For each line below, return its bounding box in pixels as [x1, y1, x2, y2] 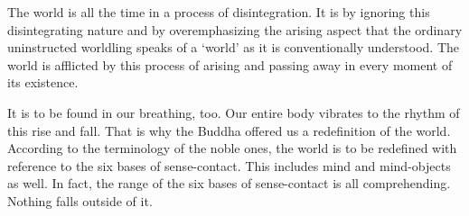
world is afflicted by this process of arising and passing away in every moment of [7, 55, 453, 74]
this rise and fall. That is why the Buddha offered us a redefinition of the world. [7, 121, 451, 139]
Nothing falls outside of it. [7, 191, 153, 210]
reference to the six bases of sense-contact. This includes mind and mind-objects [7, 156, 451, 175]
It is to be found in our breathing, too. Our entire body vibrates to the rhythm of [7, 103, 460, 121]
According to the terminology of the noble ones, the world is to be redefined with [7, 139, 457, 157]
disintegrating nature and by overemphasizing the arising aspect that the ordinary [7, 20, 463, 39]
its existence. [7, 73, 79, 92]
